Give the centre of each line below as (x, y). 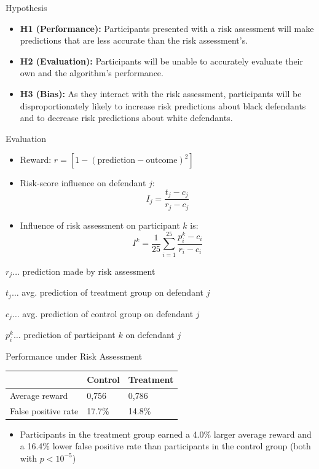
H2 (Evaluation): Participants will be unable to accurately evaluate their (161, 61)
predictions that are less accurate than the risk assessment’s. (134, 40)
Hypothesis (26, 7)
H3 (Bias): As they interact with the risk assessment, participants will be (161, 93)
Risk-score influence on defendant (83, 183)
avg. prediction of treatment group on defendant (112, 292)
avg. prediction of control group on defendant (108, 313)
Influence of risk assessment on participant (100, 225)
